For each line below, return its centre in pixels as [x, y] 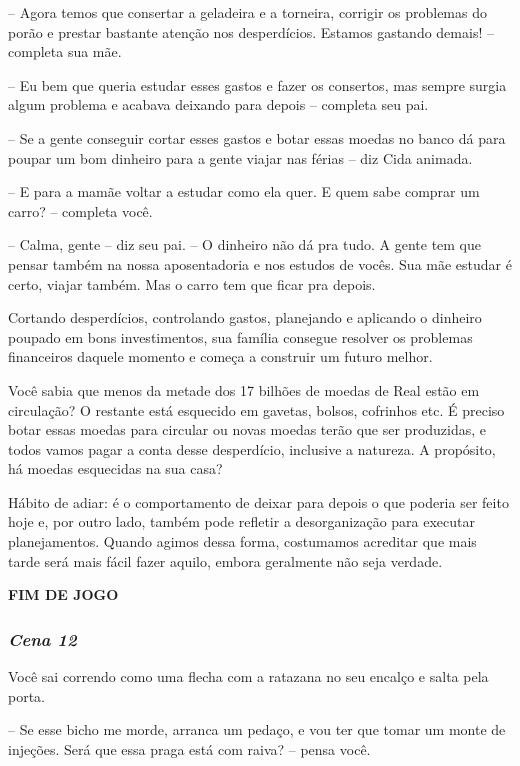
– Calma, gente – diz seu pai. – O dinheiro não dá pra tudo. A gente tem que [245, 244]
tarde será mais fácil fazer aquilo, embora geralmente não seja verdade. [225, 560]
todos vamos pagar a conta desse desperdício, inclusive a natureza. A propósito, [252, 448]
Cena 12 [42, 638]
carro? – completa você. [80, 210]
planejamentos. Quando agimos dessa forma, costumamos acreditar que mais [242, 541]
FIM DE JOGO [63, 594]
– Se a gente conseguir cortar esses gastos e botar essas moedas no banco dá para [257, 137]
